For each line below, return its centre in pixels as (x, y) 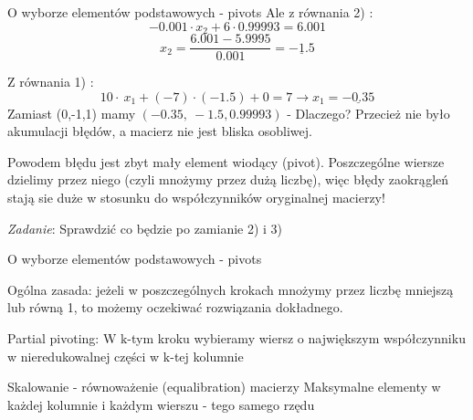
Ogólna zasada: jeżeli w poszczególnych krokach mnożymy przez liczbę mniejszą (231, 289)
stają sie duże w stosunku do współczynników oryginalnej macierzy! (196, 198)
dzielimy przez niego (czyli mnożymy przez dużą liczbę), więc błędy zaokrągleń (228, 179)
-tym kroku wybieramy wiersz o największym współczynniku (296, 338)
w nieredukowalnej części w (84, 356)
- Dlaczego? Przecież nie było (368, 113)
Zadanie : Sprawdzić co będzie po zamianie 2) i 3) (145, 228)
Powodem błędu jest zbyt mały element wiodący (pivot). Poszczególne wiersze (226, 161)
